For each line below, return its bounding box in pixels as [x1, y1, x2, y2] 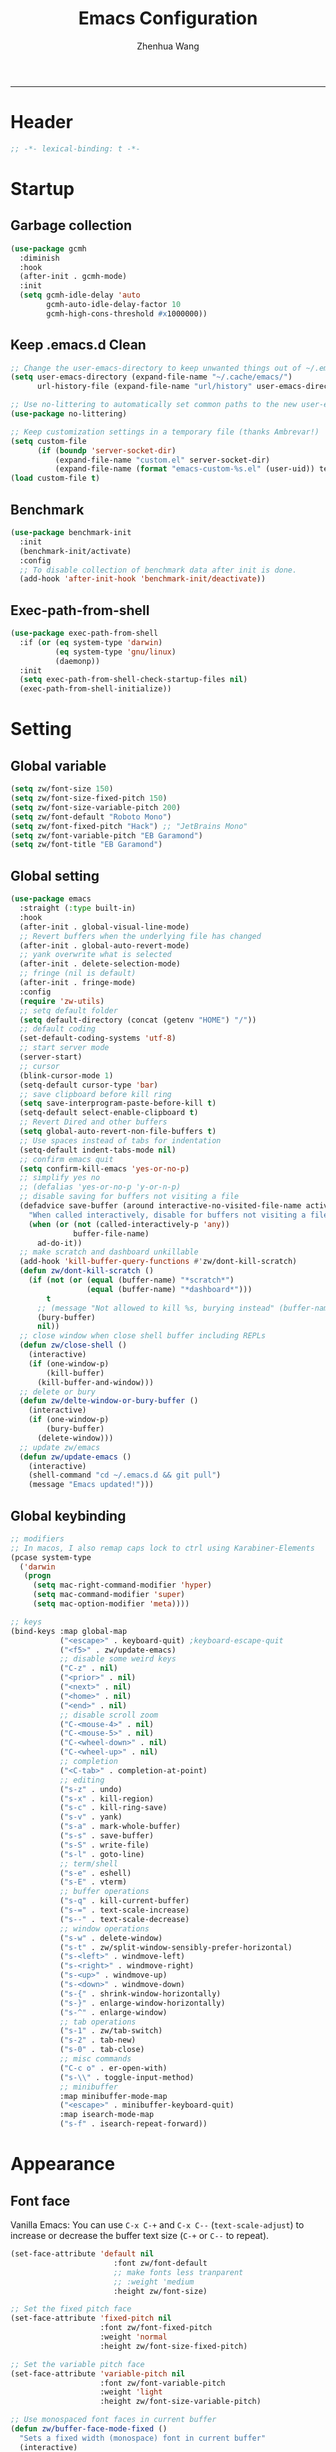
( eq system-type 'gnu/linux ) [54, 647, 177, 657]
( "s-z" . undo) [59, 1784, 123, 1794]
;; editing [59, 1775, 105, 1785]
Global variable [10, 757, 107, 774]
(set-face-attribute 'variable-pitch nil [10, 2368, 186, 2379]
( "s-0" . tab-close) [59, 2045, 145, 2055]
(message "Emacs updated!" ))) [28, 1480, 155, 1490]
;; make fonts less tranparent [113, 2267, 244, 2277]
